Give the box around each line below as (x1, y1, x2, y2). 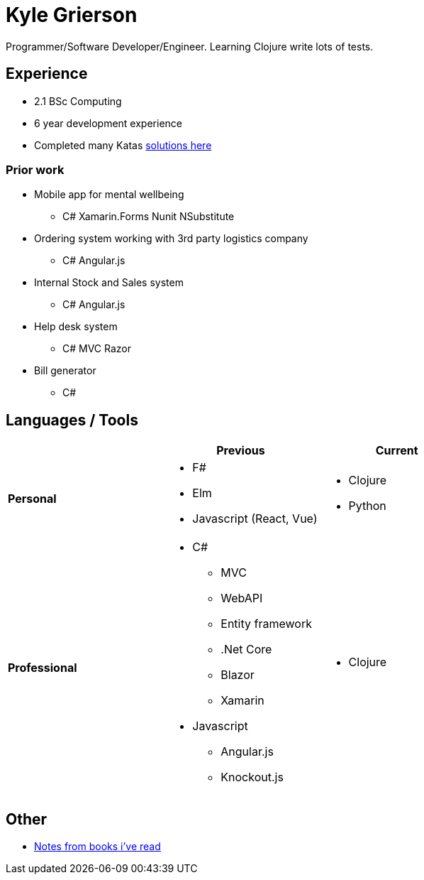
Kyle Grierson (6, 3, 138, 27)
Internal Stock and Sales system (34, 276, 184, 289)
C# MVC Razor (62, 342, 132, 355)
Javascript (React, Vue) (192, 511, 318, 526)
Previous (216, 443, 265, 458)
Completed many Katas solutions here (34, 138, 212, 151)
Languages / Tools (6, 411, 138, 429)
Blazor (221, 668, 255, 683)
